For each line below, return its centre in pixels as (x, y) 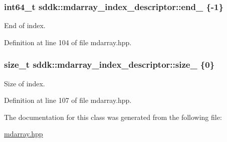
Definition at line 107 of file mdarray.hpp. (68, 100)
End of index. (25, 25)
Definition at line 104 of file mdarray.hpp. (68, 42)
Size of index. (25, 83)
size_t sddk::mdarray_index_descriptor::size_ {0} (109, 64)
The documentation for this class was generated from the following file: (113, 117)
